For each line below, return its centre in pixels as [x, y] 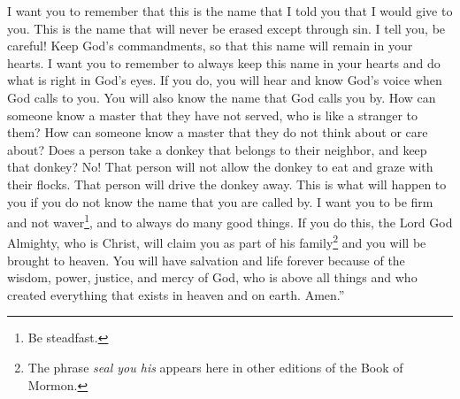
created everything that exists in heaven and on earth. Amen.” [176, 294]
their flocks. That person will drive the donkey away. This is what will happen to [227, 184]
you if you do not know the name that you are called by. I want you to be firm [220, 201]
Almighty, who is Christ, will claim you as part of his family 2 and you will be [217, 242]
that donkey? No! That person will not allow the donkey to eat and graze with [220, 167]
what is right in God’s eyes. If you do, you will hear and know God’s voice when [225, 80]
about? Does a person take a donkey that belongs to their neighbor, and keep [217, 149]
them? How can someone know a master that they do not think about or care [218, 132]
